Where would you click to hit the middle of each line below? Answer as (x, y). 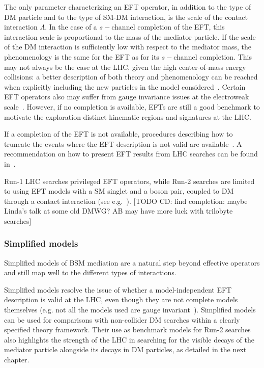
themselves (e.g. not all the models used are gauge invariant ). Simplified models (130, 310)
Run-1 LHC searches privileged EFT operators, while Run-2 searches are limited (129, 181)
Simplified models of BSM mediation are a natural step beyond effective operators (132, 262)
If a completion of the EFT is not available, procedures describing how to (119, 134)
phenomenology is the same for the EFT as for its (82, 56)
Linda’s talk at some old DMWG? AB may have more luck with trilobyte (119, 211)
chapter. (17, 360)
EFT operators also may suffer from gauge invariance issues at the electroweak (127, 97)
